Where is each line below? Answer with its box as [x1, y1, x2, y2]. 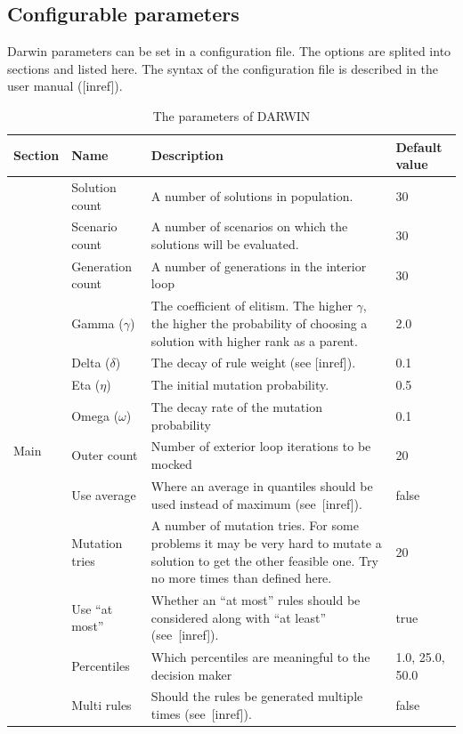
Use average [71, 485, 136, 504]
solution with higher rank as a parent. [150, 331, 358, 350]
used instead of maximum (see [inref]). [150, 494, 362, 512]
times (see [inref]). [150, 705, 252, 723]
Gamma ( [71, 313, 124, 332]
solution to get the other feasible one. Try [150, 551, 378, 569]
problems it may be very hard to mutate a [150, 533, 382, 552]
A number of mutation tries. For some [150, 516, 359, 535]
